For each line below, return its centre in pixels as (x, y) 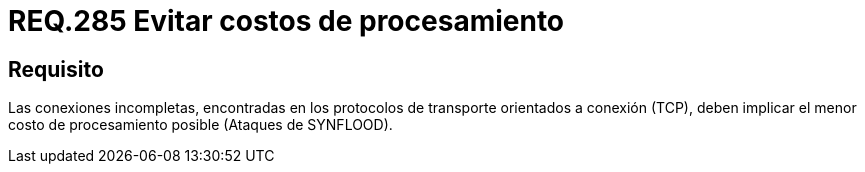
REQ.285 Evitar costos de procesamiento (286, 21)
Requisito (56, 69)
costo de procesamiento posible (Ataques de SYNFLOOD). (200, 125)
